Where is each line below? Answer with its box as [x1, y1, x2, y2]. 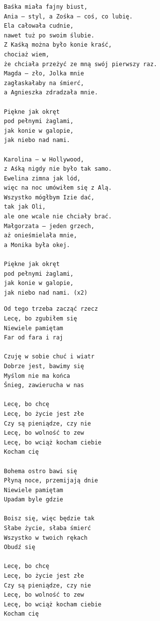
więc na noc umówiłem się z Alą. [4, 184, 112, 192]
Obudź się [4, 544, 36, 551]
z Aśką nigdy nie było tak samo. [4, 165, 112, 173]
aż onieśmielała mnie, [4, 232, 77, 239]
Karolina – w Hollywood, [4, 156, 84, 163]
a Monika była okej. [4, 241, 71, 248]
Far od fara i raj [4, 334, 63, 341]
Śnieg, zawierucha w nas [4, 382, 84, 389]
